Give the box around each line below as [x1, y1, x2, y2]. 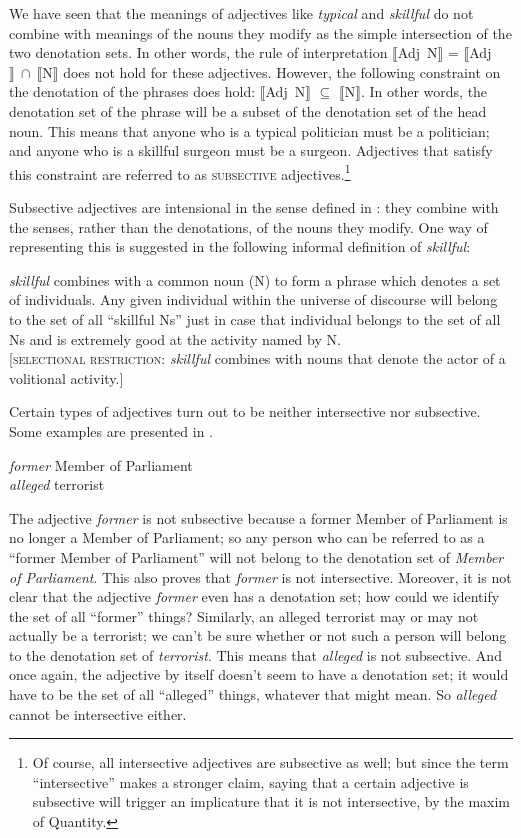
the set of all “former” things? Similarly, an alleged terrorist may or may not [9, 605, 479, 626]
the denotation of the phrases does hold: [9, 81, 256, 102]
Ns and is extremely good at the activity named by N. [9, 328, 341, 349]
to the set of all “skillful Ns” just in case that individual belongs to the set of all [9, 308, 501, 329]
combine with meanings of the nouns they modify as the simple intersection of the [9, 22, 512, 43]
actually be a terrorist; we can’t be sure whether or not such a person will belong [9, 625, 507, 646]
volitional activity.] [9, 367, 124, 388]
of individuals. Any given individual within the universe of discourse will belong [9, 289, 498, 310]
